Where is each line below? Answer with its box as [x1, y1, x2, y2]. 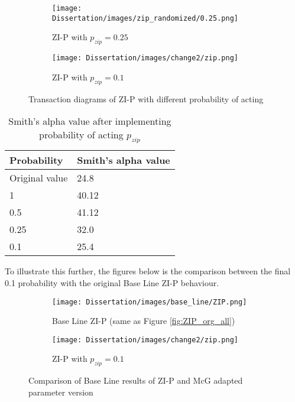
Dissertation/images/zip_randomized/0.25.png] [52, 14, 238, 22]
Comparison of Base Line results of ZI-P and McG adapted [28, 374, 243, 387]
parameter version [28, 385, 93, 398]
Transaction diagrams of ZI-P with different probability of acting [28, 92, 264, 105]
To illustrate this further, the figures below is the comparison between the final [5, 265, 291, 277]
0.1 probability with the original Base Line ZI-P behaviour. [5, 276, 219, 288]
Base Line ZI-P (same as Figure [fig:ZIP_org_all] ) [52, 315, 235, 327]
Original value [9, 171, 68, 185]
